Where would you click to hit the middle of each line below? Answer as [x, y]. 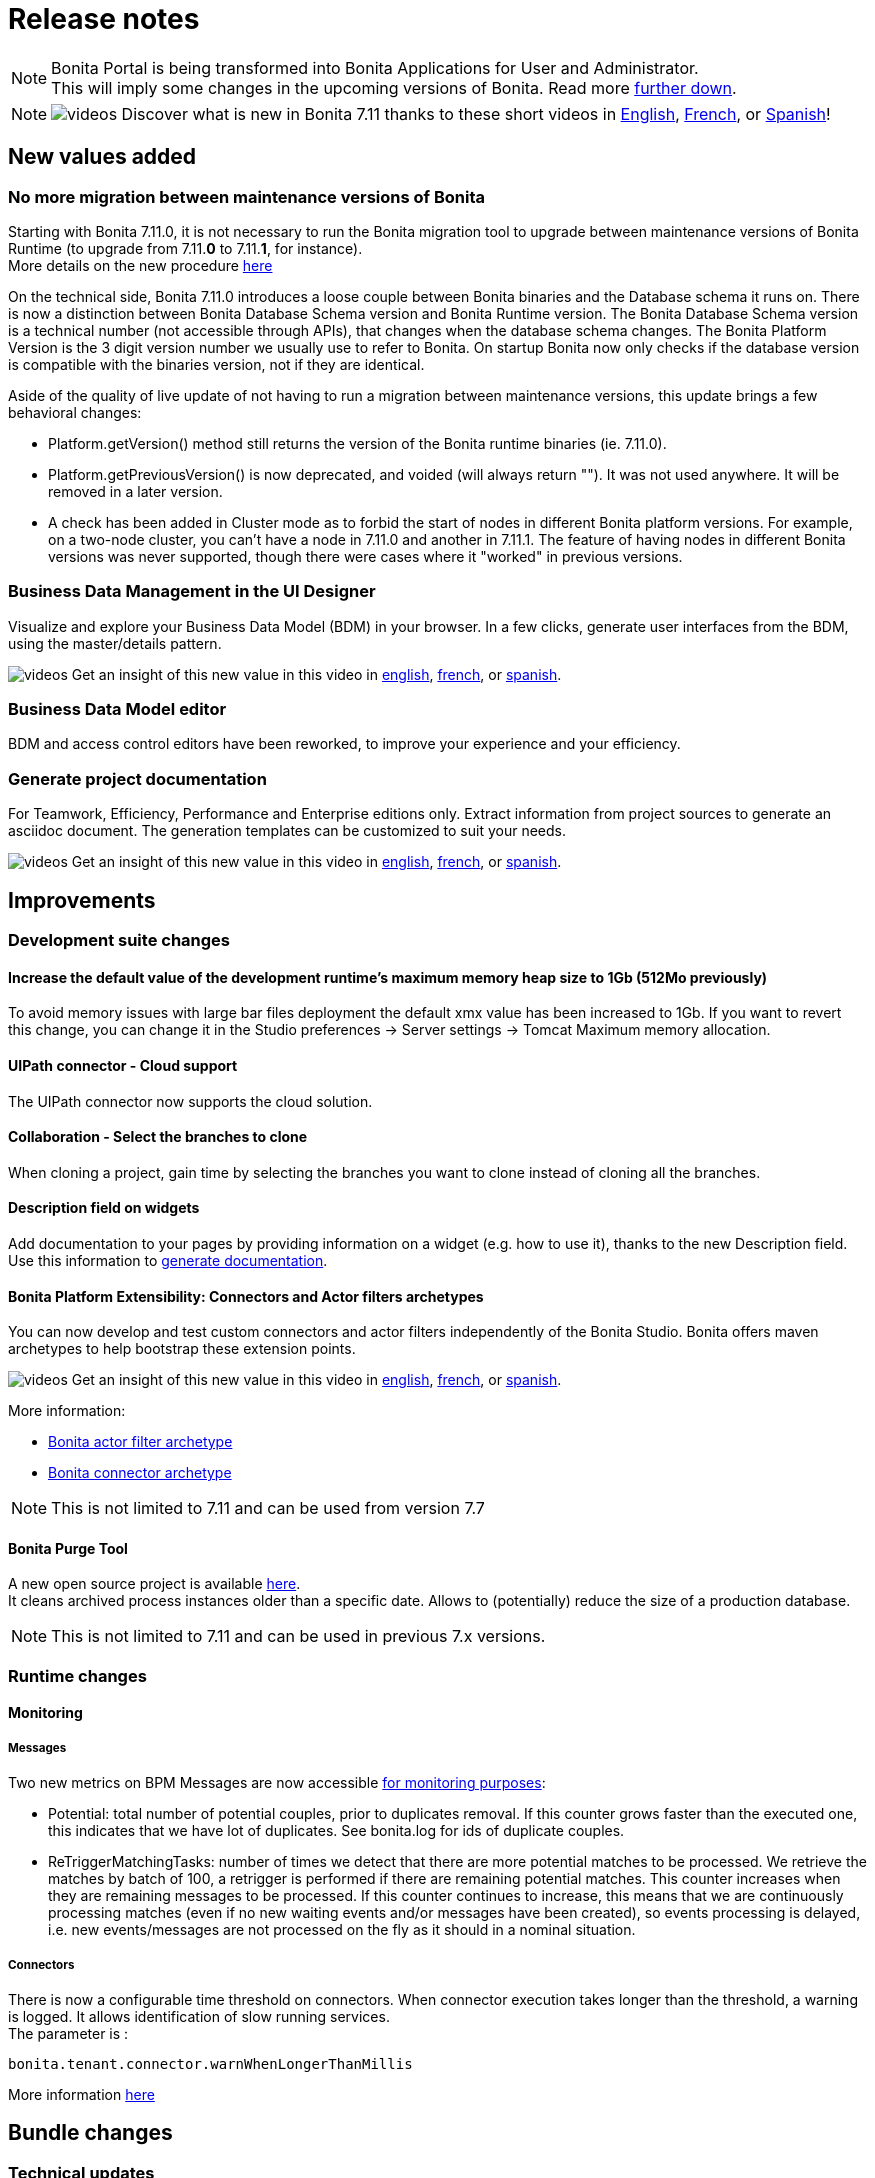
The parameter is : [68, 2033]
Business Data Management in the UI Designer [192, 591]
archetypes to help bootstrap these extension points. [182, 1349]
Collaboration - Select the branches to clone [158, 1137]
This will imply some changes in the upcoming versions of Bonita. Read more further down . [394, 87]
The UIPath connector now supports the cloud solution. [190, 1101]
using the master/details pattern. [115, 643]
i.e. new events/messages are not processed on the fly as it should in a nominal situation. [342, 1930]
